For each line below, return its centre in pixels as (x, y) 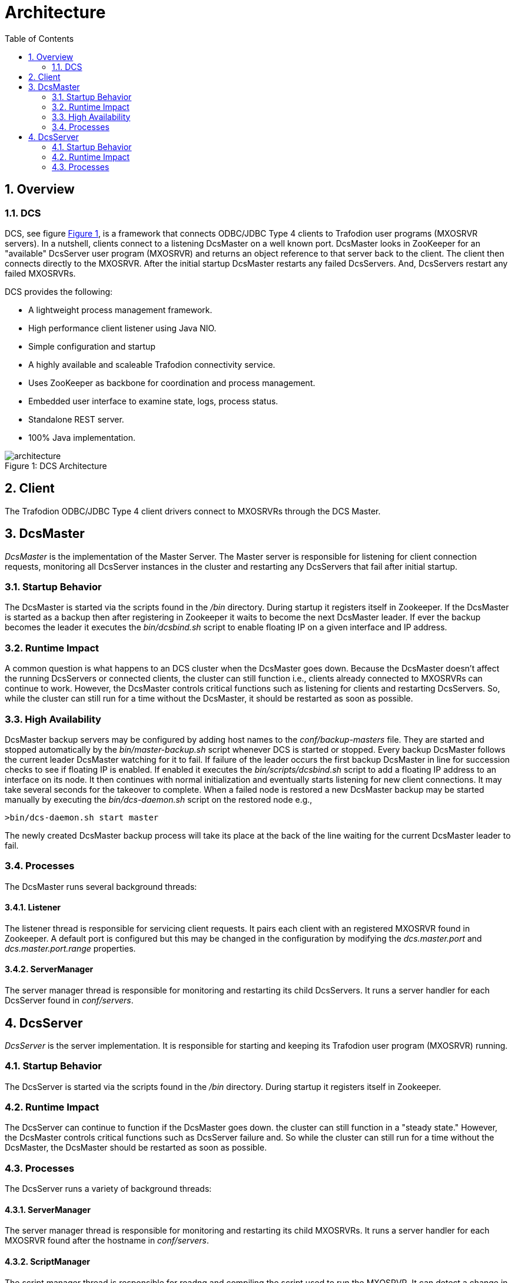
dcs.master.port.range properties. (70, 948)
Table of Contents (39, 38)
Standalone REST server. (76, 419)
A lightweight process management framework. (120, 310)
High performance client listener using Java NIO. (122, 328)
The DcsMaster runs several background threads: (101, 886)
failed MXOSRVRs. (40, 273)
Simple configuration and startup (92, 346)
